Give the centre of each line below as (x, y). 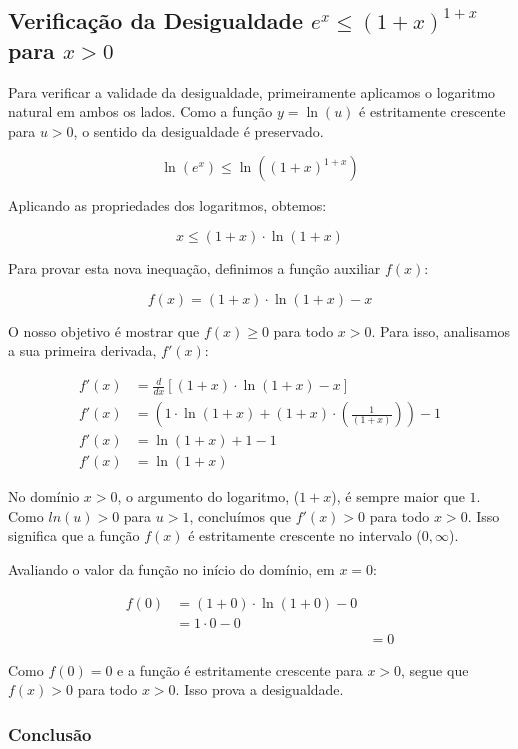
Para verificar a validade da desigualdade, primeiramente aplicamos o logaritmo (252, 91)
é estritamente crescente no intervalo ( (305, 535)
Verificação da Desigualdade (156, 20)
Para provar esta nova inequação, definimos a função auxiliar (194, 267)
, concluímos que (240, 515)
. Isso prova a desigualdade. (259, 689)
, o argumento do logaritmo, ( (208, 496)
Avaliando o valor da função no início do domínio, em (171, 569)
